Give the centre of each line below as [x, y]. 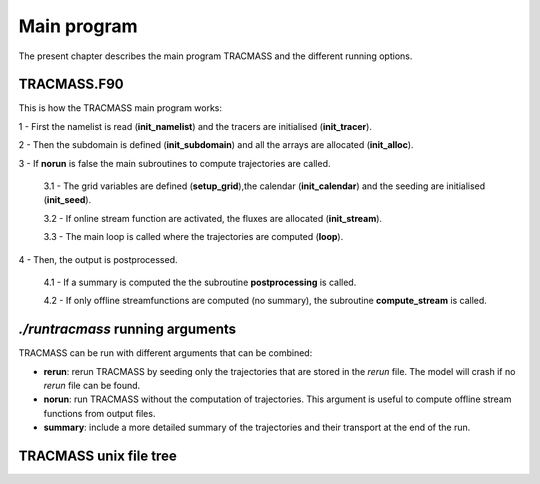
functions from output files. [99, 413]
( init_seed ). [67, 200]
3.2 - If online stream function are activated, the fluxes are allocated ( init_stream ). [213, 218]
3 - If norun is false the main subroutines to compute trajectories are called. [174, 163]
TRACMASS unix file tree [97, 456]
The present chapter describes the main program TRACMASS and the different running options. [215, 56]
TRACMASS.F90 [71, 84]
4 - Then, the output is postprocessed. [98, 259]
